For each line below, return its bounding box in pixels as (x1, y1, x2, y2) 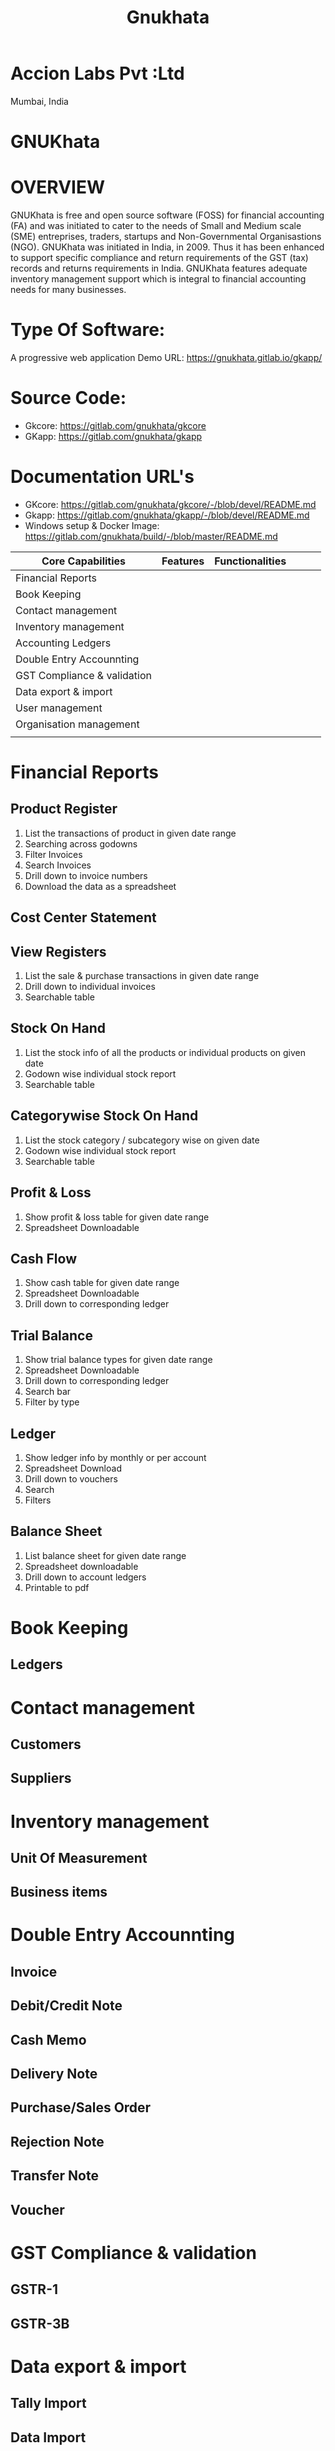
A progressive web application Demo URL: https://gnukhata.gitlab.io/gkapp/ (10, 352, 323, 363)
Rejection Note (10, 2133, 105, 2150)
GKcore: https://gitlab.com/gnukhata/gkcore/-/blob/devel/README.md (24, 498, 317, 510)
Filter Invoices (24, 848, 83, 860)
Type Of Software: (10, 319, 166, 341)
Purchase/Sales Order (10, 2099, 152, 2116)
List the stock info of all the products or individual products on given (24, 1046, 307, 1058)
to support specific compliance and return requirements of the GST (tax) (10, 252, 309, 264)
